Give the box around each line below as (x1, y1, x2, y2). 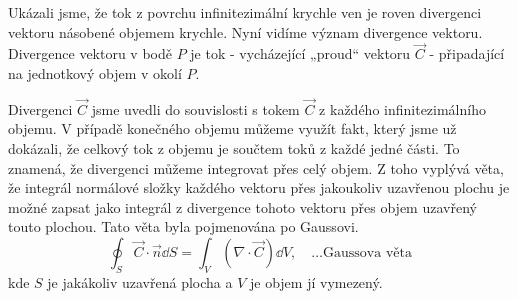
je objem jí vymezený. (249, 271, 383, 292)
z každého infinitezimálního (319, 98, 486, 119)
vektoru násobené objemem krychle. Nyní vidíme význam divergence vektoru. (8, 21, 483, 42)
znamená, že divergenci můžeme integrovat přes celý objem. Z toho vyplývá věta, (8, 157, 504, 178)
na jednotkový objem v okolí (8, 63, 182, 83)
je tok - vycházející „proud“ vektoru (190, 43, 411, 64)
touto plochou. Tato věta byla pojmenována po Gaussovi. (8, 216, 359, 237)
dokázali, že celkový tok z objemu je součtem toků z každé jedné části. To (8, 138, 460, 158)
